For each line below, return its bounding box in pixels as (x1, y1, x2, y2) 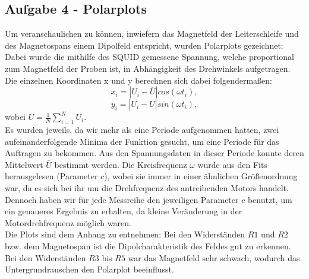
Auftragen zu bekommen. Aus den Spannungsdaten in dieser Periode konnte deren (5, 147, 304, 159)
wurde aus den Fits (197, 158, 267, 170)
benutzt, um (247, 193, 292, 205)
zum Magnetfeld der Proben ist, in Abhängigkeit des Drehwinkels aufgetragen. (5, 62, 291, 74)
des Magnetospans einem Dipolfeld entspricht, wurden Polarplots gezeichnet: (5, 39, 283, 51)
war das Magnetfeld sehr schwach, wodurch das (128, 251, 300, 264)
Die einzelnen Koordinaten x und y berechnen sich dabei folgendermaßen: (5, 74, 272, 86)
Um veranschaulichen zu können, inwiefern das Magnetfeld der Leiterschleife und (5, 27, 299, 40)
